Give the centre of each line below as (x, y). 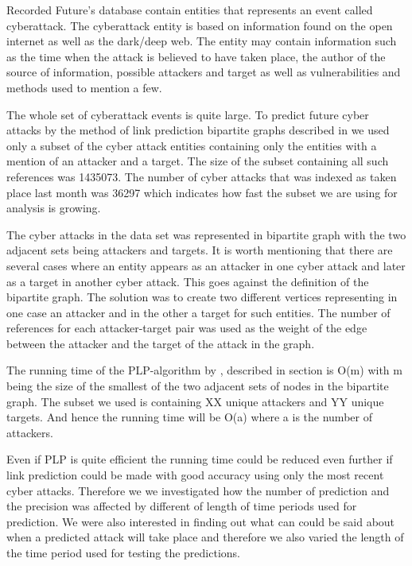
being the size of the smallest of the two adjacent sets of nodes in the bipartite (198, 386)
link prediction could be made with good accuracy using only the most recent (195, 475)
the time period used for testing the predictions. (123, 552)
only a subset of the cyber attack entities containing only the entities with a (192, 145)
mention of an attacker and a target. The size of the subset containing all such (198, 161)
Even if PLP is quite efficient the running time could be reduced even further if (200, 459)
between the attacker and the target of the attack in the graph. (161, 343)
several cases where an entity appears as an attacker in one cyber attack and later (206, 265)
